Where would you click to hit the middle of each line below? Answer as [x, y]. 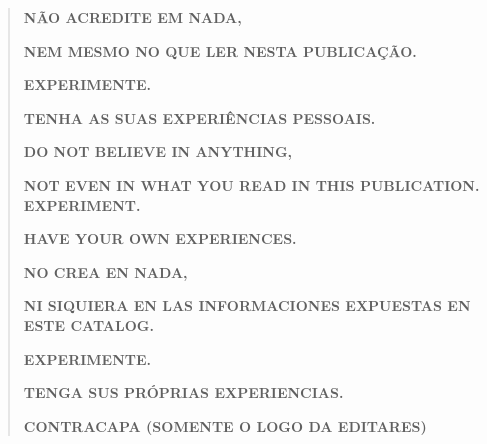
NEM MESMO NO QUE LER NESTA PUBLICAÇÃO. [220, 50]
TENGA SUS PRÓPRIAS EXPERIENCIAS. [183, 392]
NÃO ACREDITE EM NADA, [132, 17]
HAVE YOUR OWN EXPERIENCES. [160, 238]
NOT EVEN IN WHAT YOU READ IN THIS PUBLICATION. [251, 184]
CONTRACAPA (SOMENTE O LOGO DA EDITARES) [225, 425]
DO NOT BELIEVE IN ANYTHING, [158, 151]
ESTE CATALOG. [88, 324]
